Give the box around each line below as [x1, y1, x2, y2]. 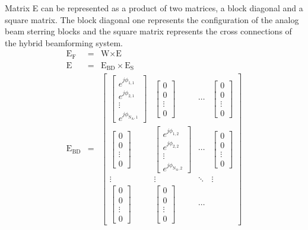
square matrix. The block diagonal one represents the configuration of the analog [5, 13, 299, 25]
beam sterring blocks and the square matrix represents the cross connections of [5, 25, 292, 37]
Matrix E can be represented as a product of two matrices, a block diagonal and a [5, 2, 303, 14]
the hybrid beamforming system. [5, 36, 123, 49]
